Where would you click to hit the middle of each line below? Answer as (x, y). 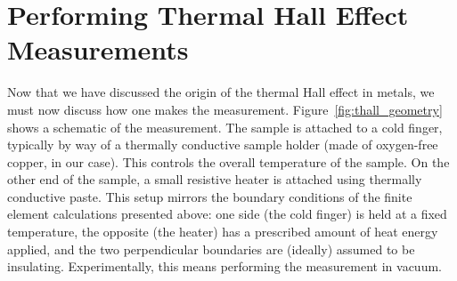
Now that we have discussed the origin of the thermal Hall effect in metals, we (221, 92)
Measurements (98, 49)
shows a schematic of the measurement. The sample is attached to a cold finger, (225, 127)
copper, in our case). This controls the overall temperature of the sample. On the (228, 161)
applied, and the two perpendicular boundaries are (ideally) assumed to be (211, 249)
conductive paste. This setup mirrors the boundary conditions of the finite (210, 196)
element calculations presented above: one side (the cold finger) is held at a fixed (227, 214)
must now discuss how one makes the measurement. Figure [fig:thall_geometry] (225, 109)
